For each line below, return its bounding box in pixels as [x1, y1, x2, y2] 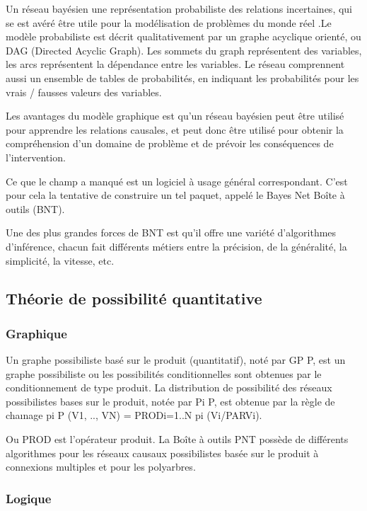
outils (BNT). [6, 201, 65, 216]
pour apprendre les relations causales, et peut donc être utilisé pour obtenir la [6, 122, 344, 137]
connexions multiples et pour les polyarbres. [6, 459, 196, 474]
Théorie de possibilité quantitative [6, 287, 262, 309]
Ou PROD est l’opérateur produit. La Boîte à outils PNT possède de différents [6, 432, 349, 447]
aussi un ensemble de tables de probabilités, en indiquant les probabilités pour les [6, 70, 359, 85]
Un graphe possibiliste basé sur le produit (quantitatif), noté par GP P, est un [6, 352, 346, 367]
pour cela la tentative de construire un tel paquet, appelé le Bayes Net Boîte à [6, 188, 345, 202]
